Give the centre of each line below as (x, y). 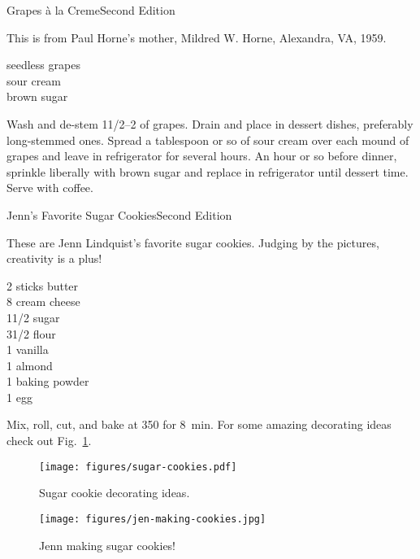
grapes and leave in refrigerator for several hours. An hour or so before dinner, (202, 156)
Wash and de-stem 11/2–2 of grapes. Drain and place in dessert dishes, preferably (210, 123)
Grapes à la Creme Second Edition (91, 10)
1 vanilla (28, 349)
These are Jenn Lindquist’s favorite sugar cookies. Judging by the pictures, (193, 242)
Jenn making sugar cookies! (107, 545)
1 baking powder (48, 381)
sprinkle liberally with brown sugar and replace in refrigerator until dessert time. (208, 171)
